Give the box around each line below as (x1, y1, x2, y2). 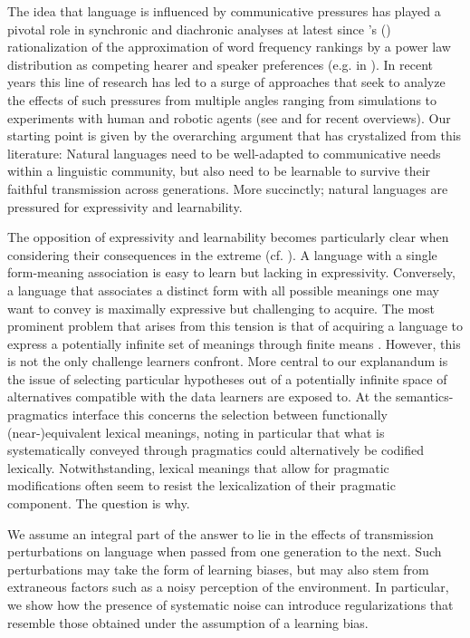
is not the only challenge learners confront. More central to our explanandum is (7, 352, 448, 371)
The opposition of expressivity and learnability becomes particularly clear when (7, 227, 449, 246)
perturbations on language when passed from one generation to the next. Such (7, 542, 442, 561)
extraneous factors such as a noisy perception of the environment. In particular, (7, 577, 449, 596)
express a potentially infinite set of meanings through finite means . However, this (7, 333, 461, 353)
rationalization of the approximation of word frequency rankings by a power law (7, 37, 451, 56)
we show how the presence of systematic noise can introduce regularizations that (7, 595, 454, 614)
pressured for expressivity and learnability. (7, 197, 243, 216)
